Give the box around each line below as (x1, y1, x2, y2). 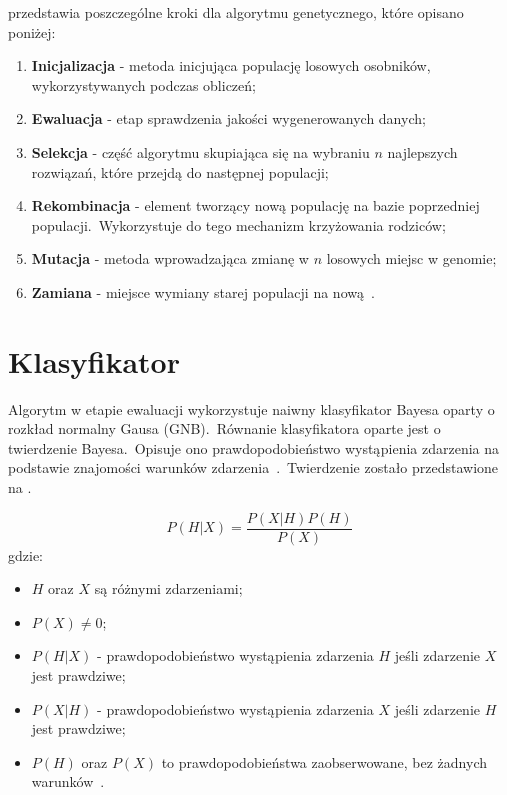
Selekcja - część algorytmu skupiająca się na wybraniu (31, 141, 370, 162)
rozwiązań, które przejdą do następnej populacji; (31, 161, 329, 182)
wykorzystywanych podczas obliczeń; (31, 74, 256, 95)
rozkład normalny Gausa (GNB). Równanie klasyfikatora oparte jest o (8, 418, 441, 439)
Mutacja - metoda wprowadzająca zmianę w (31, 248, 309, 269)
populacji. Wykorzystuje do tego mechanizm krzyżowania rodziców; (31, 214, 446, 235)
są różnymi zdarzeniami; (94, 578, 243, 599)
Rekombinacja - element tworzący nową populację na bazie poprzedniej (31, 195, 480, 216)
